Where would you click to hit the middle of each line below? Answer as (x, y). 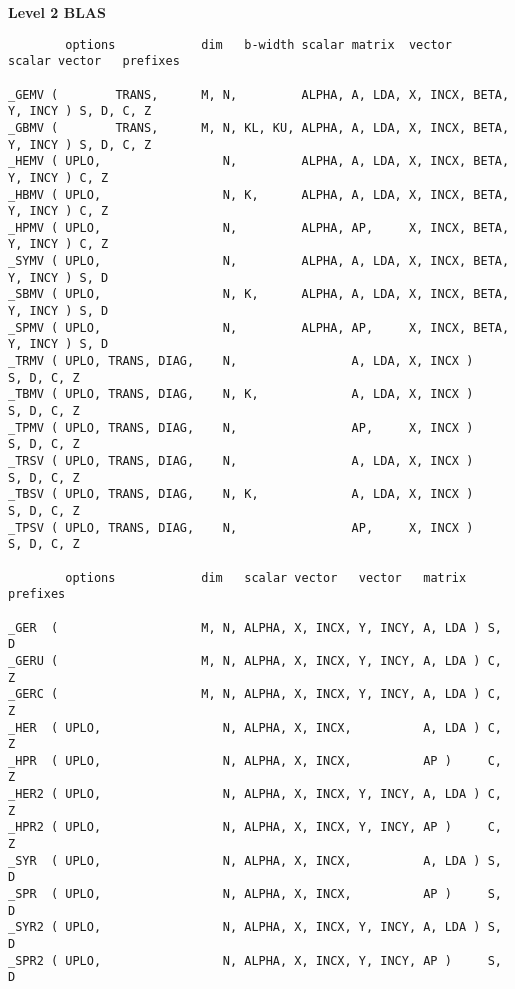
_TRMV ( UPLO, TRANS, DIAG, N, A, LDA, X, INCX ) (241, 361)
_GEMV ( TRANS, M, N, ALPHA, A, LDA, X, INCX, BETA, (259, 94)
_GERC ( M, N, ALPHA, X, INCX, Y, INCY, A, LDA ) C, (255, 694)
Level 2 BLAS (57, 12)
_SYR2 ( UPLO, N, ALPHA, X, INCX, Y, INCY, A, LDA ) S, (255, 927)
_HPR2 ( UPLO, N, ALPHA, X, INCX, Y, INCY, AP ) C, (255, 827)
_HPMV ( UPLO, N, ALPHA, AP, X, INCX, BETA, (259, 227)
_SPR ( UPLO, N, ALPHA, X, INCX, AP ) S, (255, 894)
